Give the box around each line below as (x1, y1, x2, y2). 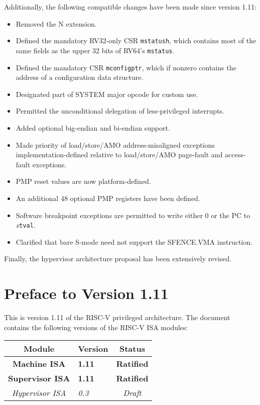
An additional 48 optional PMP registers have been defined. (16, 192, 200, 203)
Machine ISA (13, 358, 66, 370)
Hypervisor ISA (12, 387, 66, 399)
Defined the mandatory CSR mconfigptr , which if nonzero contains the (16, 62, 236, 72)
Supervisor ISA (8, 372, 70, 384)
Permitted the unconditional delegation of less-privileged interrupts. (16, 106, 224, 116)
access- (225, 149, 246, 160)
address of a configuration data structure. (16, 72, 144, 82)
